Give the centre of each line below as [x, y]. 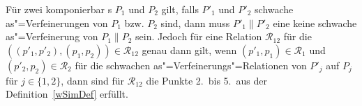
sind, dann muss [195, 23]
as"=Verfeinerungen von [57, 23]
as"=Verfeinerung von [52, 36]
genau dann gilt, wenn [189, 50]
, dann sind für [93, 80]
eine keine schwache [315, 23]
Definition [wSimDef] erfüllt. [67, 94]
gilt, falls [180, 9]
